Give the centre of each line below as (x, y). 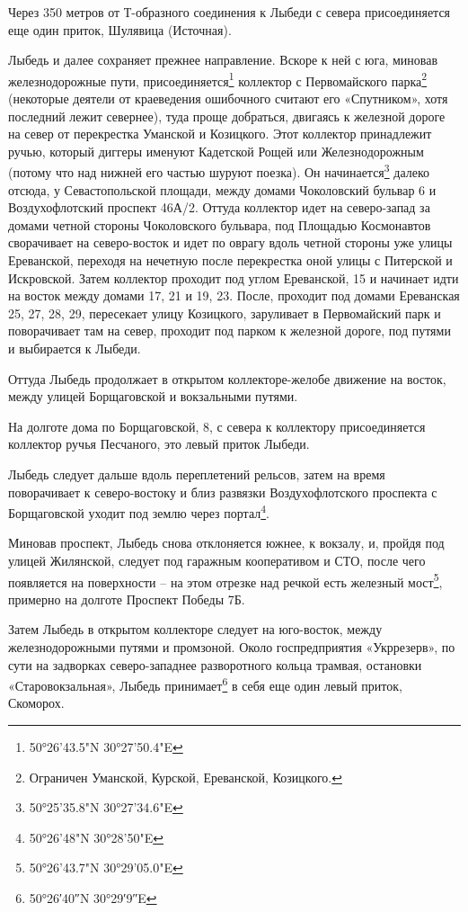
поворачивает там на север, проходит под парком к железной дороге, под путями (230, 331)
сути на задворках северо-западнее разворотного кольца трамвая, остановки (215, 664)
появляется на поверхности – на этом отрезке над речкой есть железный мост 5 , (225, 580)
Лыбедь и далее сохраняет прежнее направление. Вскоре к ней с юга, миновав (223, 60)
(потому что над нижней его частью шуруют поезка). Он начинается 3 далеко (219, 171)
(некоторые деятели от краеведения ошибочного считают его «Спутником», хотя (228, 98)
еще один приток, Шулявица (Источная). (120, 29)
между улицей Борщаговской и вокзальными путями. (153, 396)
